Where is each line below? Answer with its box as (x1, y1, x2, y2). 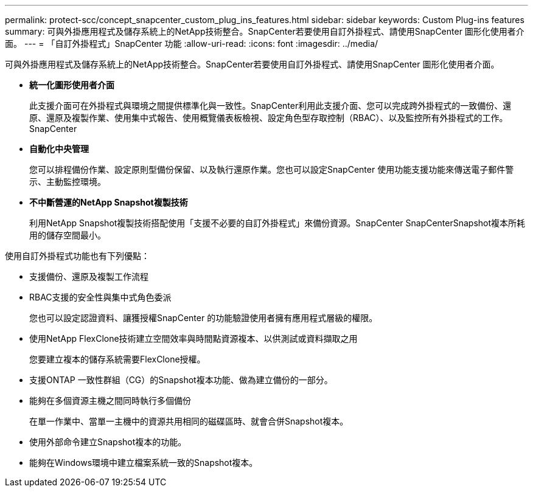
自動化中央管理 (29, 144, 89, 154)
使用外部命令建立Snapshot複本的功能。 (29, 437, 187, 447)
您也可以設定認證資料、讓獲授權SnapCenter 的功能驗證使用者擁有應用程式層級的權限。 (29, 313, 378, 323)
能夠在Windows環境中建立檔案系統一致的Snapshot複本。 (29, 457, 258, 468)
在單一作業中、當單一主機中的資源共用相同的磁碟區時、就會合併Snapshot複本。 (29, 416, 349, 426)
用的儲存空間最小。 (29, 230, 106, 240)
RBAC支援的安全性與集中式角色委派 (29, 292, 172, 302)
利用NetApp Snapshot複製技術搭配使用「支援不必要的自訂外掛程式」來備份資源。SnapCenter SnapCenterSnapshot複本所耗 (29, 218, 526, 228)
